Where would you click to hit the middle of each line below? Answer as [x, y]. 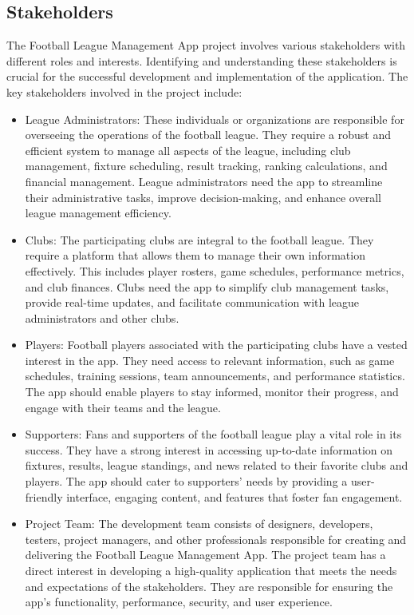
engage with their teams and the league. [123, 407]
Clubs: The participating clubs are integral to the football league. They [199, 239]
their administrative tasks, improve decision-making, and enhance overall [203, 197]
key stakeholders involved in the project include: [124, 91]
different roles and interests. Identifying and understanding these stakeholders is [202, 60]
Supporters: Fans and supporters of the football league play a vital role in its [213, 434]
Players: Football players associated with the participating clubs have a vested [216, 345]
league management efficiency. [98, 213]
